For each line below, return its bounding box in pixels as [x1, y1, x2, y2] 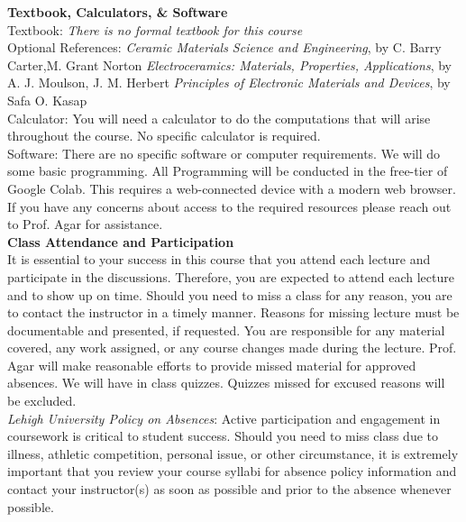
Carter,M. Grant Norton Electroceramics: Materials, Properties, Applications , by [7, 55, 452, 74]
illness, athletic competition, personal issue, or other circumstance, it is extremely [7, 444, 459, 462]
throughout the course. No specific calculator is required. [7, 126, 321, 145]
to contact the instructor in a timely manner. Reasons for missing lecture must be [7, 303, 460, 322]
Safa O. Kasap [7, 90, 87, 109]
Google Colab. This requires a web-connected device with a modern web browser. [7, 179, 456, 197]
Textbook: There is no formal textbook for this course [7, 20, 303, 39]
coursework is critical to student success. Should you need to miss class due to [7, 426, 438, 445]
